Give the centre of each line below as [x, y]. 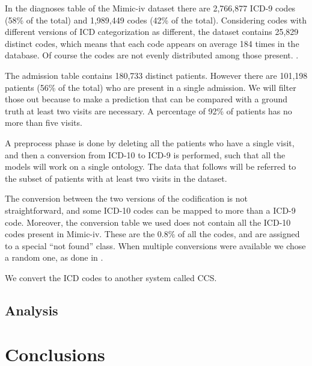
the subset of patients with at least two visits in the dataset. [116, 178]
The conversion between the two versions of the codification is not [127, 198]
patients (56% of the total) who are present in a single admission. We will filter [151, 87]
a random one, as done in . [54, 257]
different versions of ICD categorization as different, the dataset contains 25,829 [152, 32]
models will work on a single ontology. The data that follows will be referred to [151, 166]
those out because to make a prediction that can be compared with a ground [146, 99]
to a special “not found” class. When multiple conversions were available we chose [155, 245]
